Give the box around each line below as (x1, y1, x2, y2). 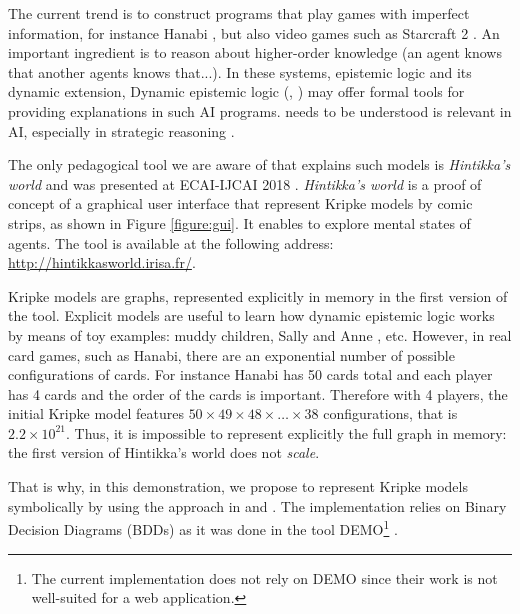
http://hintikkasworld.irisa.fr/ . (8, 252, 196, 273)
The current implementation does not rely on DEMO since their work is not (31, 567, 498, 588)
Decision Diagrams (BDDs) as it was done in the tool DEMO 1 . (8, 516, 398, 539)
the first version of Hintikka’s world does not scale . (8, 442, 320, 463)
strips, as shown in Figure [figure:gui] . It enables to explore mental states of (8, 212, 471, 233)
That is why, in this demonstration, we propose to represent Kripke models (8, 476, 468, 497)
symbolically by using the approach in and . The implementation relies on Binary (8, 495, 507, 516)
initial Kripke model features (8, 403, 184, 424)
